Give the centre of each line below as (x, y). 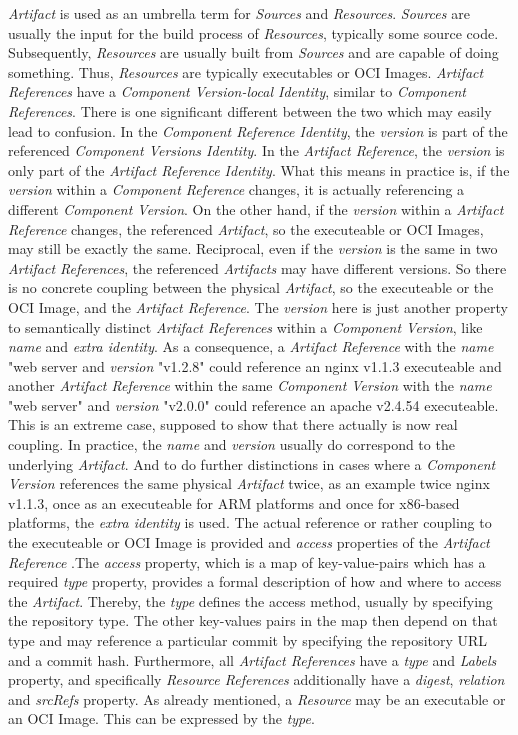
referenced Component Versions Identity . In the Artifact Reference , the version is (256, 150)
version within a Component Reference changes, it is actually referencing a (236, 189)
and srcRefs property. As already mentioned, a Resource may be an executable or (257, 698)
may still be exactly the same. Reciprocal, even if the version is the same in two (253, 248)
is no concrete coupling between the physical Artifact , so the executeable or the (251, 287)
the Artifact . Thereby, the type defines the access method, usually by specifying (250, 600)
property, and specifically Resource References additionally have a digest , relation (256, 679)
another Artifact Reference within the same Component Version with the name (250, 385)
